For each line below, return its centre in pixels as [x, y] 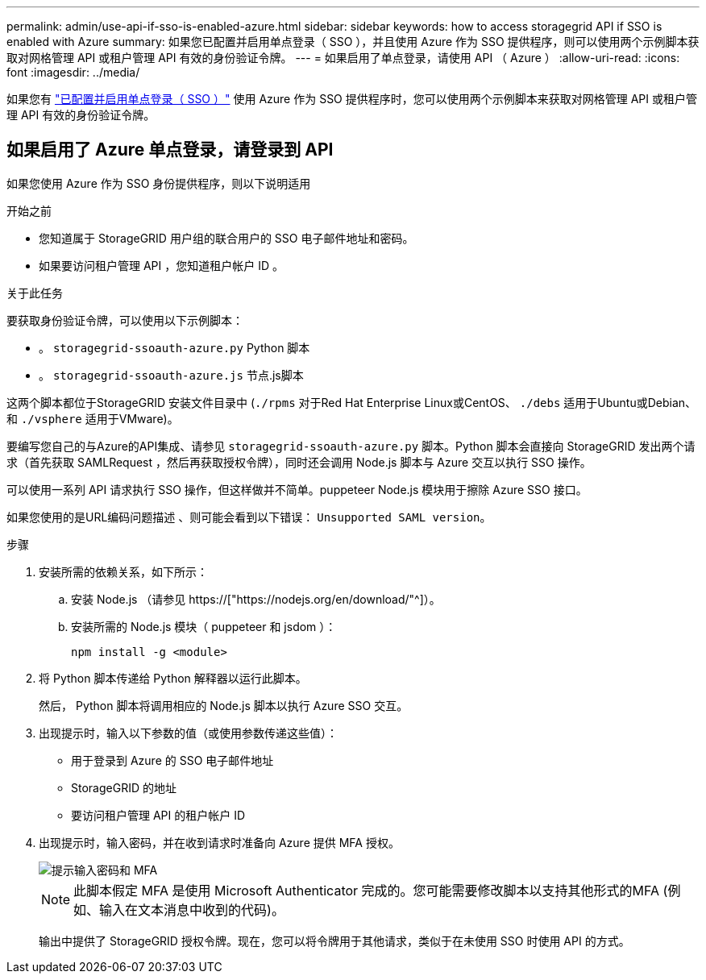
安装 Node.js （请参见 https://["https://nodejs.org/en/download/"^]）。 [256, 599]
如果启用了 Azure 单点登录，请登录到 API [170, 150]
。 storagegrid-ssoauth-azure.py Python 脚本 [174, 347]
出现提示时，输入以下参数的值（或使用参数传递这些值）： [188, 733]
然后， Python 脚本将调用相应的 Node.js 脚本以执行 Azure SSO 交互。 [224, 705]
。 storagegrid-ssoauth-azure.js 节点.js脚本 [171, 375]
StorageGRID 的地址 [124, 787]
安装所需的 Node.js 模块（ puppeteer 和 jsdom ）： [204, 626]
